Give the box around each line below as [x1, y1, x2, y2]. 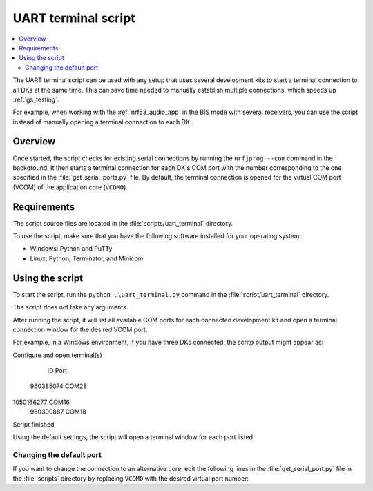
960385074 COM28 [30, 382, 88, 390]
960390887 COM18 [30, 407, 86, 416]
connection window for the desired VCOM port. [12, 325, 148, 334]
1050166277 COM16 [12, 398, 70, 406]
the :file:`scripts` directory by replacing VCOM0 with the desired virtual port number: [12, 474, 249, 483]
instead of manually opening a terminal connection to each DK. [12, 117, 192, 126]
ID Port [47, 367, 68, 375]
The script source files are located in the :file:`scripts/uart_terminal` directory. [12, 219, 233, 227]
